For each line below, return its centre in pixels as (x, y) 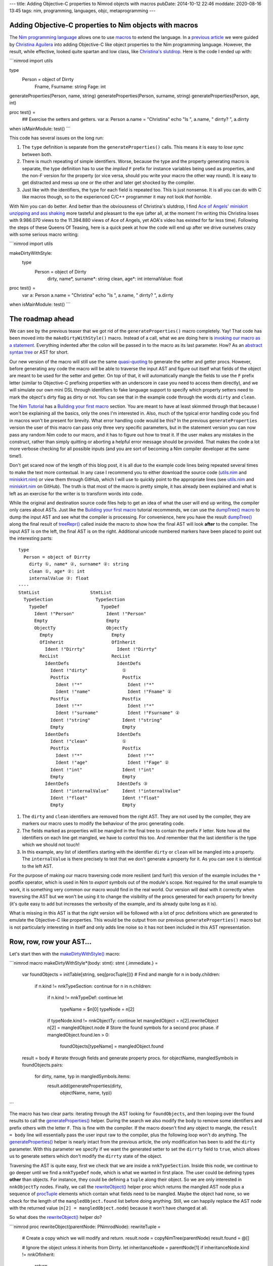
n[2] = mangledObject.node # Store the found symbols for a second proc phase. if (133, 1027)
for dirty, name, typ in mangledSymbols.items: (83, 1077)
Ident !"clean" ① (88, 741)
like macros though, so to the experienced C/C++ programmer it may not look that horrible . (117, 197)
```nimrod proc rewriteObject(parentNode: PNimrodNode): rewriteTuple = (85, 1227)
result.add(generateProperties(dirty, (85, 1086)
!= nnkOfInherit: (38, 1254)
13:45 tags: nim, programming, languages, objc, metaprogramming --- (82, 11)
